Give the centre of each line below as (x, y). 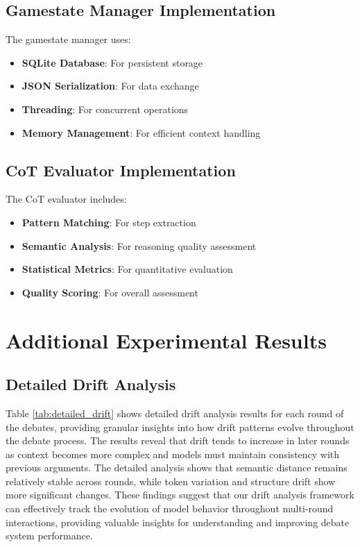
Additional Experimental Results (166, 340)
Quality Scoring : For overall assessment (110, 292)
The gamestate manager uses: (68, 39)
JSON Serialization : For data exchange (110, 86)
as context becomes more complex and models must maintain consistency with (173, 454)
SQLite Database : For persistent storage (112, 62)
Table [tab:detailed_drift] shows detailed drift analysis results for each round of (175, 413)
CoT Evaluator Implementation (121, 170)
